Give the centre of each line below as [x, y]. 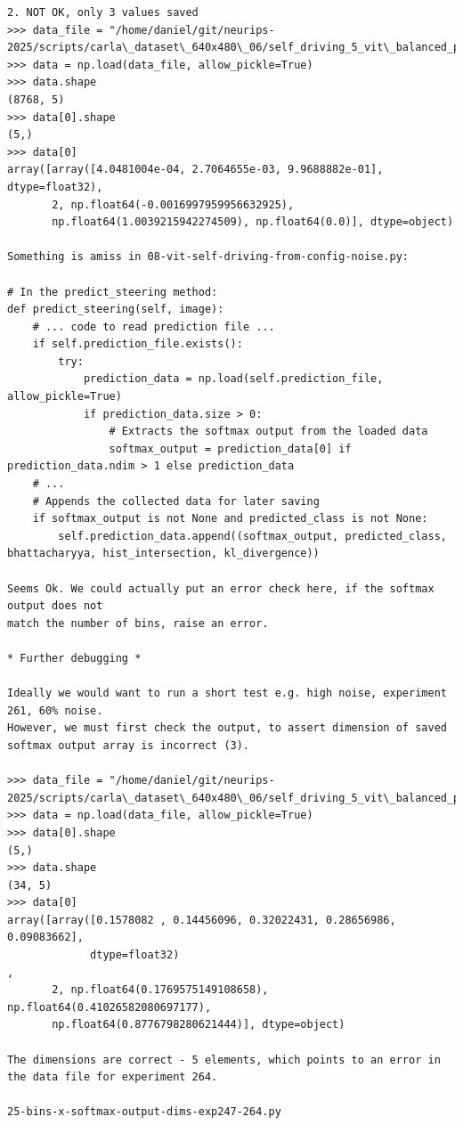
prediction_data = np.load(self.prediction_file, [233, 379]
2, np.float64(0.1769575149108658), [160, 990]
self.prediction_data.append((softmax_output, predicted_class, [252, 536]
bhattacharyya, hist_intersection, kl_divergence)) [163, 554]
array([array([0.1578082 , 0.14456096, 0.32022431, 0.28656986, [202, 920]
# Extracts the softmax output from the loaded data [268, 432]
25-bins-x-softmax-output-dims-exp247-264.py [144, 1112]
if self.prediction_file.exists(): [138, 344]
